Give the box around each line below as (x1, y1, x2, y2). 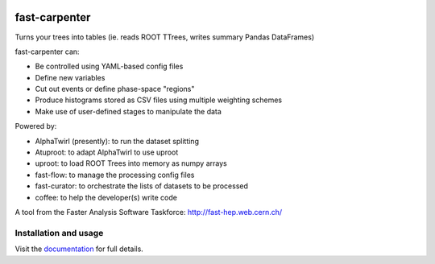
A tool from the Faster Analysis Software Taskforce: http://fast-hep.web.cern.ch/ (14, 207, 283, 217)
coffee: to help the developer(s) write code (35, 192, 177, 202)
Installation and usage (14, 227, 104, 238)
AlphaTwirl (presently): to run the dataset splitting (35, 136, 199, 146)
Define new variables (35, 72, 106, 82)
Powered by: (14, 122, 57, 131)
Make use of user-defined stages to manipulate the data (35, 106, 222, 116)
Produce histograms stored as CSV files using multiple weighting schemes (35, 95, 282, 105)
